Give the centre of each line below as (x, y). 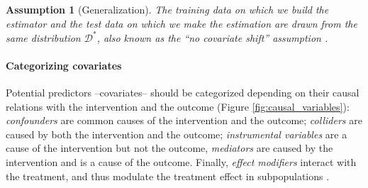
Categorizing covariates (64, 65)
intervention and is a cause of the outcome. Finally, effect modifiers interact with (181, 162)
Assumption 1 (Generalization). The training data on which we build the (167, 9)
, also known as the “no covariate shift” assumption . (212, 37)
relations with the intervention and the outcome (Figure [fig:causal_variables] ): (178, 106)
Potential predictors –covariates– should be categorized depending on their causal (183, 93)
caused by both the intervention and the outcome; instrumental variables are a (177, 134)
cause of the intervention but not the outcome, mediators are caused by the (169, 148)
